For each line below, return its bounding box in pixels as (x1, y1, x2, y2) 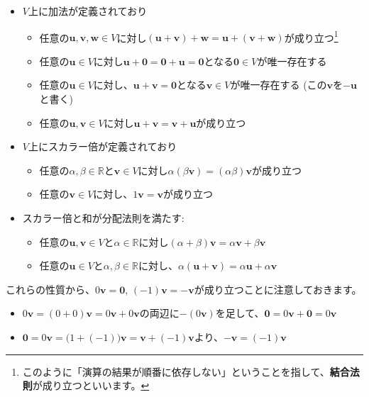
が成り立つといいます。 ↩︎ (32, 378, 150, 393)
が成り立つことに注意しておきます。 (194, 281, 362, 296)
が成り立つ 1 (284, 28, 338, 45)
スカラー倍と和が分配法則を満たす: (22, 211, 184, 225)
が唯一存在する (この (230, 77, 327, 92)
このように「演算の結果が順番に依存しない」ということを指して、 (22, 364, 330, 379)
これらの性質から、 (6, 281, 95, 296)
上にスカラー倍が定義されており (28, 139, 177, 154)
